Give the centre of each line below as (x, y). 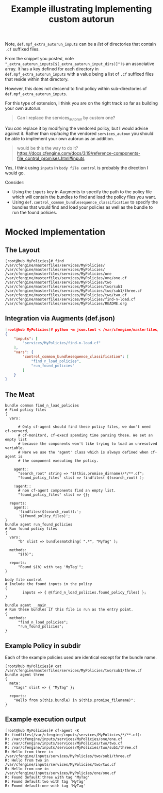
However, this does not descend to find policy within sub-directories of (76, 89)
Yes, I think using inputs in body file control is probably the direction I (77, 168)
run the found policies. (34, 212)
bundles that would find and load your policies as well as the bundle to (82, 207)
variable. (15, 448)
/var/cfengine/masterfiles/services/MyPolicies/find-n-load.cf (70, 299)
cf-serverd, (17, 431)
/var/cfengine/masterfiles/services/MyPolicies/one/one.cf (66, 278)
